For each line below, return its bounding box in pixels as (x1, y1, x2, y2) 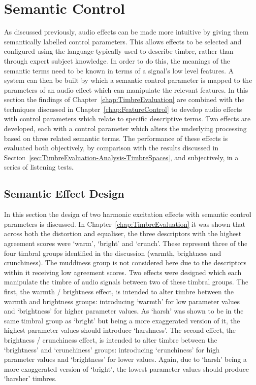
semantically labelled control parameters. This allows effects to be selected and (4, 36, 242, 46)
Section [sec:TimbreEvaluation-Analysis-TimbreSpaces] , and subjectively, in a (4, 152, 239, 162)
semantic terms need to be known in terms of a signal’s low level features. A (4, 65, 234, 75)
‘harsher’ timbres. (4, 373, 57, 384)
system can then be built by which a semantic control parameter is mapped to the (4, 75, 252, 85)
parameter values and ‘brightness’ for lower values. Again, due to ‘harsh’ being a (4, 354, 247, 364)
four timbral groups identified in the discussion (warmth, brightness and (4, 247, 221, 258)
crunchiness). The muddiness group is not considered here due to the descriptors (4, 257, 247, 268)
